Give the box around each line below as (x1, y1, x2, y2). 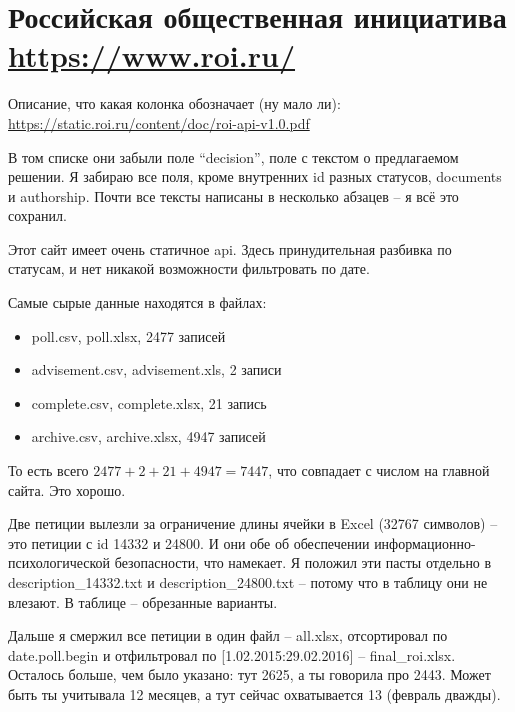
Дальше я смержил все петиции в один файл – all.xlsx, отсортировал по (8, 625, 448, 646)
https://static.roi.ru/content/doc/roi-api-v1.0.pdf (8, 112, 310, 133)
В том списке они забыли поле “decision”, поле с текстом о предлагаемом (8, 146, 459, 167)
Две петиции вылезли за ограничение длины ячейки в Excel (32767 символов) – (8, 513, 498, 534)
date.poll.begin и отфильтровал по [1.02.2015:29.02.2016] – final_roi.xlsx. (8, 644, 456, 665)
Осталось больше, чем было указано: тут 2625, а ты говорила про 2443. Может (8, 664, 491, 685)
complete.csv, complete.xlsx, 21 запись (31, 392, 267, 413)
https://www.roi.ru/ (8, 35, 296, 76)
